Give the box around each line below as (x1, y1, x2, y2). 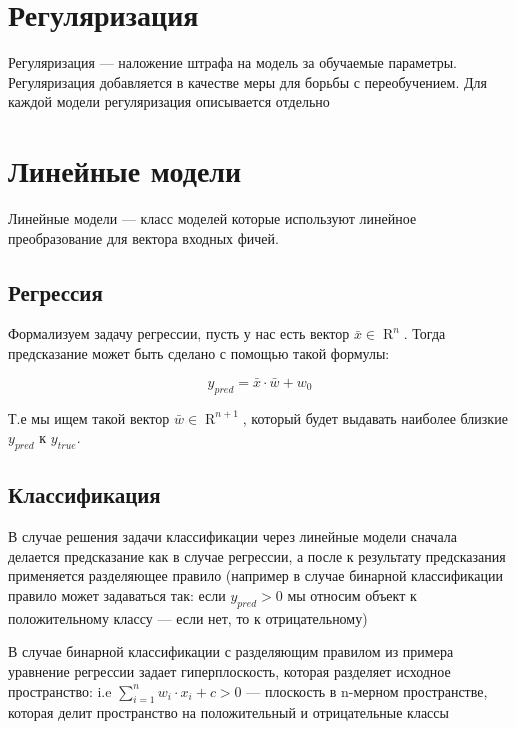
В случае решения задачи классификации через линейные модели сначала (8, 526, 457, 547)
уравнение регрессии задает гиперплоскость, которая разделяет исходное (8, 660, 451, 681)
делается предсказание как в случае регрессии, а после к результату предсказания (8, 545, 506, 566)
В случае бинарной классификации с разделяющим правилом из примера (8, 641, 454, 662)
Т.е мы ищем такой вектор (8, 407, 170, 428)
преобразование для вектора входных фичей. (8, 227, 279, 248)
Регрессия (8, 276, 103, 307)
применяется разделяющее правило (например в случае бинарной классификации (8, 565, 503, 586)
